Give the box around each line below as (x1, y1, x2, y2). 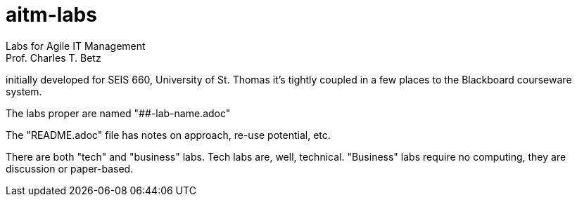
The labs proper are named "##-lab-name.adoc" (6, 107, 231, 119)
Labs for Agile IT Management (6, 39, 146, 52)
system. (6, 85, 42, 97)
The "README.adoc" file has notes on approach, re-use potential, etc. (6, 128, 331, 141)
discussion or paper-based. (6, 162, 134, 175)
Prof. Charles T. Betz (6, 51, 101, 64)
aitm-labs (6, 3, 97, 27)
